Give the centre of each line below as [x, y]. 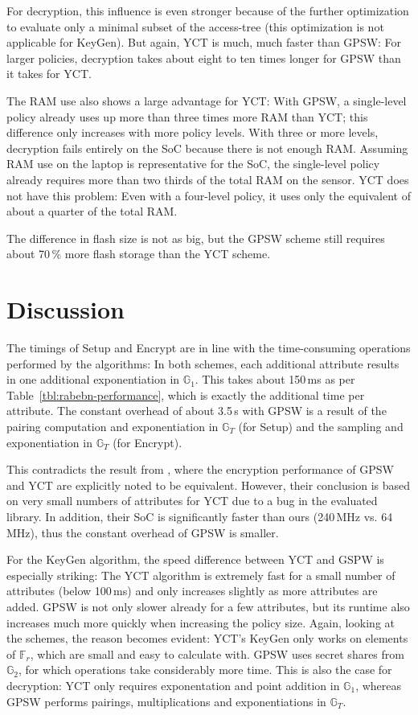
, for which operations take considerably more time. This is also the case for [205, 670]
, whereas [379, 685]
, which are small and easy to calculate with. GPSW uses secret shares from [217, 653]
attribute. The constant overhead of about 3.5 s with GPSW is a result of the [197, 411]
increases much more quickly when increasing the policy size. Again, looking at [201, 622]
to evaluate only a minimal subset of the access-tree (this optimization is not [195, 26]
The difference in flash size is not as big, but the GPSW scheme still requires [196, 238]
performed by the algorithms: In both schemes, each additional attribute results [203, 363]
